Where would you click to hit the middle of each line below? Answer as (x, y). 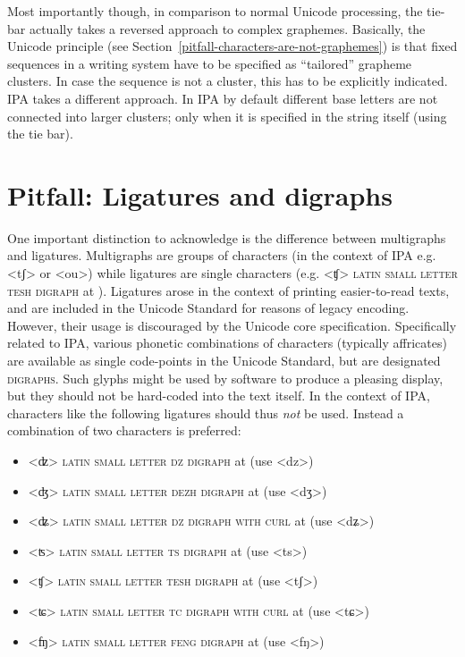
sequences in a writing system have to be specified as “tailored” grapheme (210, 63)
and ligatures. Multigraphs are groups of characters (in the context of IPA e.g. (222, 255)
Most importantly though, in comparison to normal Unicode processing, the (215, 11)
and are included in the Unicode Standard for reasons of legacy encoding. (208, 308)
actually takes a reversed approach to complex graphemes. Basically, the (227, 28)
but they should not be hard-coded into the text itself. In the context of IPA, (219, 396)
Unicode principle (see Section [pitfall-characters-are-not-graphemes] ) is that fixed (232, 46)
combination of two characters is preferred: (124, 430)
